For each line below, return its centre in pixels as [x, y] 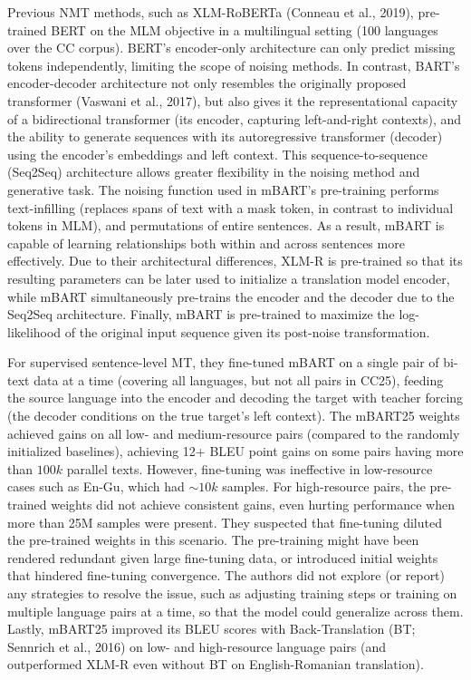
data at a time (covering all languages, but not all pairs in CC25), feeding [239, 379]
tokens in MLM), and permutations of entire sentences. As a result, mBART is [226, 225]
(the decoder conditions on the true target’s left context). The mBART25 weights [234, 416]
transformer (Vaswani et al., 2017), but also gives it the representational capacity [233, 100]
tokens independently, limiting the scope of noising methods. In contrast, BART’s [234, 65]
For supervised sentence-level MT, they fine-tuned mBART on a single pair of [223, 362]
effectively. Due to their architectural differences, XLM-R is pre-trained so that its [235, 261]
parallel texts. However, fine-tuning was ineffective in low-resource [250, 468]
